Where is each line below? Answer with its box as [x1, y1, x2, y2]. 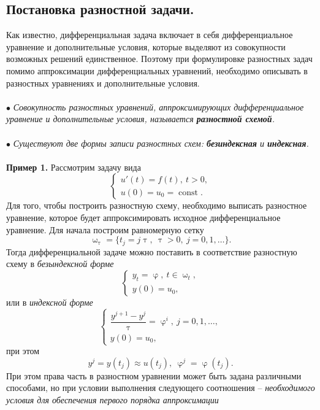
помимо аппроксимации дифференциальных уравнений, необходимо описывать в [6, 64, 308, 77]
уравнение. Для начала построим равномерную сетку [6, 223, 204, 236]
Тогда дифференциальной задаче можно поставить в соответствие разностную [6, 245, 297, 258]
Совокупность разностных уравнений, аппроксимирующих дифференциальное [13, 100, 304, 113]
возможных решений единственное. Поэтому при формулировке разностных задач [6, 52, 313, 65]
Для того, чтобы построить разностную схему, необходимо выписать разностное [6, 199, 307, 212]
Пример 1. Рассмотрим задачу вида [6, 160, 141, 173]
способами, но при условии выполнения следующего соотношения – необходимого [6, 381, 315, 394]
